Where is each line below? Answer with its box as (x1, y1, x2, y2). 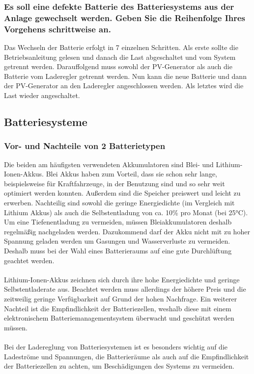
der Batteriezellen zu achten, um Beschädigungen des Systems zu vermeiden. (4, 361, 234, 371)
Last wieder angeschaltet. (4, 90, 80, 100)
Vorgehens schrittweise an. (4, 23, 111, 35)
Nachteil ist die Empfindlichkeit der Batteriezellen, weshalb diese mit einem (4, 303, 231, 313)
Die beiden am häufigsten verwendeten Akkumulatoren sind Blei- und (4, 159, 214, 169)
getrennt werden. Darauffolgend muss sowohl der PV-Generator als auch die (4, 61, 232, 72)
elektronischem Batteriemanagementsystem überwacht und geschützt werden (4, 313, 234, 323)
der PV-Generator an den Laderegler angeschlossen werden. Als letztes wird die (4, 80, 244, 91)
